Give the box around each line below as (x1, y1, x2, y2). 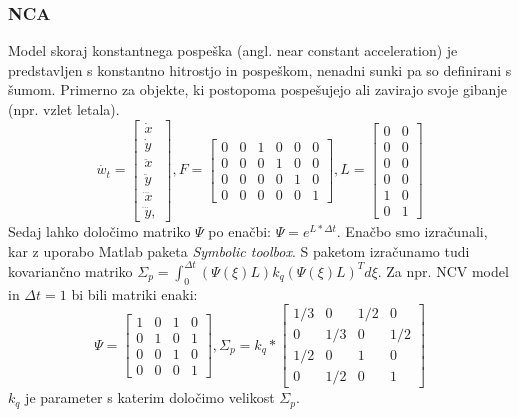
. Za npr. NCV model (377, 260, 509, 281)
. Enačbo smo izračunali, (336, 221, 488, 242)
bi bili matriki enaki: (71, 283, 198, 304)
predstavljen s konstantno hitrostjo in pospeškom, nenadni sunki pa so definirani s (8, 59, 512, 80)
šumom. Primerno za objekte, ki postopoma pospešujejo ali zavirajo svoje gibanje (8, 79, 507, 100)
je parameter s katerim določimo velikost (25, 387, 275, 408)
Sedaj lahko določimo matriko (8, 221, 191, 242)
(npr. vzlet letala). (8, 99, 120, 119)
